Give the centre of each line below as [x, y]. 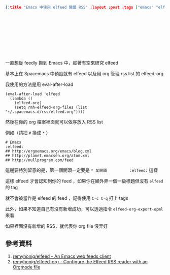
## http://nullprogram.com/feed [39, 160]
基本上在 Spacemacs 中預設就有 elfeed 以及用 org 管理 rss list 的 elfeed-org [84, 73]
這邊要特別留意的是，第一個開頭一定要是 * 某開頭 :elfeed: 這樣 [82, 170]
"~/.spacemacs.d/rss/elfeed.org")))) [45, 112]
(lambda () [21, 98]
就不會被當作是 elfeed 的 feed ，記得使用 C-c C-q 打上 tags [67, 198]
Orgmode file [26, 267]
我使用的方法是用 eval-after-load [39, 84]
